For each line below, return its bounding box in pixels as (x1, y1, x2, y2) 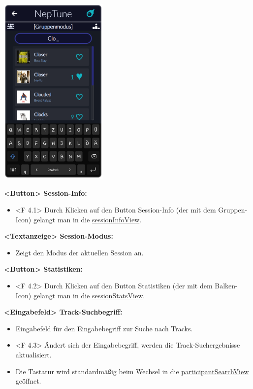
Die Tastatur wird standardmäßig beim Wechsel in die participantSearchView (15, 366, 249, 376)
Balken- (215, 280, 238, 290)
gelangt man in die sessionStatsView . (33, 290, 145, 300)
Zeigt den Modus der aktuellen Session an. (15, 247, 144, 257)
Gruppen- (218, 205, 248, 215)
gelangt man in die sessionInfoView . (33, 214, 142, 224)
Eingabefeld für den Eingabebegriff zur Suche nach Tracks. (15, 323, 193, 333)
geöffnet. (15, 376, 41, 386)
